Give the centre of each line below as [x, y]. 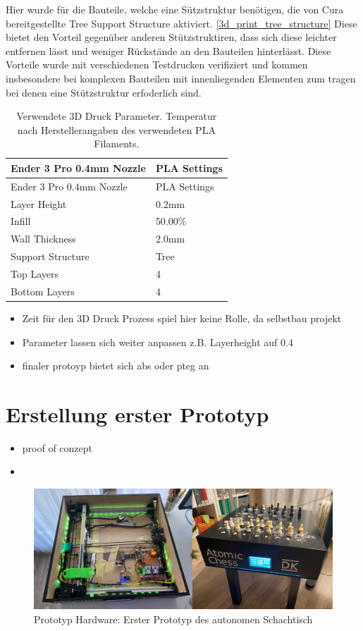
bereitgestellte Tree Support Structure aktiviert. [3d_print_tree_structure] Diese [181, 23]
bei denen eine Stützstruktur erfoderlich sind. [104, 92]
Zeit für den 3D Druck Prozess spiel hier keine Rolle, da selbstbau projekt [182, 318]
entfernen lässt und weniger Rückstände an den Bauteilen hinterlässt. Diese [168, 50]
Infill [21, 221]
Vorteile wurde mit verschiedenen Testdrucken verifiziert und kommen [157, 65]
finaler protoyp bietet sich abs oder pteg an [116, 366]
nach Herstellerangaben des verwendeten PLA [116, 129]
